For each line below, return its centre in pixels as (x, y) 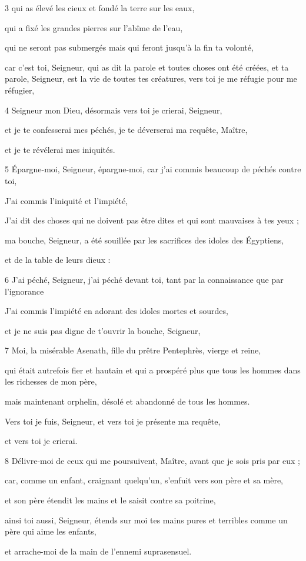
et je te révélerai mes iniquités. (60, 149)
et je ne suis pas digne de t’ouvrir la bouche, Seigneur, (103, 330)
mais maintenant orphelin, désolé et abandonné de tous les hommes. (127, 401)
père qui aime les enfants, (51, 531)
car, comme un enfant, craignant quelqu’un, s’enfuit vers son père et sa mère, (144, 480)
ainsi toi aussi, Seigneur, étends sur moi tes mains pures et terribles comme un (146, 520)
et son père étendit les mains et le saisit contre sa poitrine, (110, 500)
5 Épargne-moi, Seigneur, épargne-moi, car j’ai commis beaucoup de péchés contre (153, 169)
